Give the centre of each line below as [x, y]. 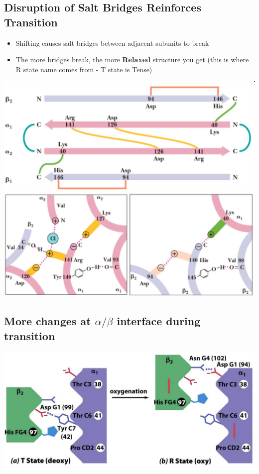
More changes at [48, 321]
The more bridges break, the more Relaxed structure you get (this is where [132, 59]
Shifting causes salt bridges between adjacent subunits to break [112, 43]
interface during [159, 321]
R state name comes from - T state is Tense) [84, 69]
